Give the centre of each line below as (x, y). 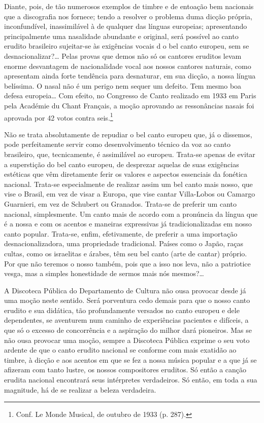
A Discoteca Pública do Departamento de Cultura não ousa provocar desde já (125, 290)
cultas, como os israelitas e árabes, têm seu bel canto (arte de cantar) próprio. (126, 253)
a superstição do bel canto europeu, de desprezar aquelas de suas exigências (122, 164)
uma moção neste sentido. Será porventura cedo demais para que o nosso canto (127, 300)
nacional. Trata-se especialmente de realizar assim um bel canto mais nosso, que (128, 184)
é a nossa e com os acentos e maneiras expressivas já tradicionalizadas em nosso (128, 224)
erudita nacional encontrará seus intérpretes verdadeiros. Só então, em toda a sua (131, 380)
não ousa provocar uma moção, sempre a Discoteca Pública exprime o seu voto (127, 340)
